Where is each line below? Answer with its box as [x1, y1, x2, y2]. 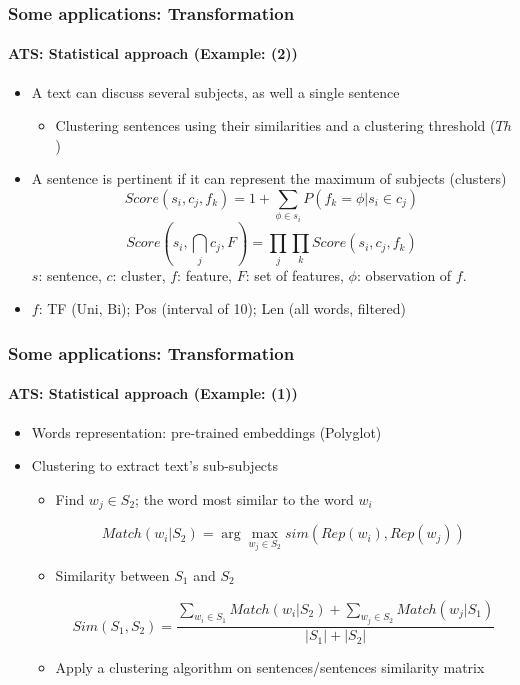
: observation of [356, 264, 452, 285]
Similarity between [55, 565, 170, 586]
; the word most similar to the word [135, 488, 354, 509]
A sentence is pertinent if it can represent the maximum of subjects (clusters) [31, 168, 507, 189]
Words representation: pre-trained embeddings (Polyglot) [31, 421, 382, 442]
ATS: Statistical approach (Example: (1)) [8, 383, 298, 404]
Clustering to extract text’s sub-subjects [31, 455, 279, 476]
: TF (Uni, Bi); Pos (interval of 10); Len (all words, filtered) [38, 298, 407, 319]
